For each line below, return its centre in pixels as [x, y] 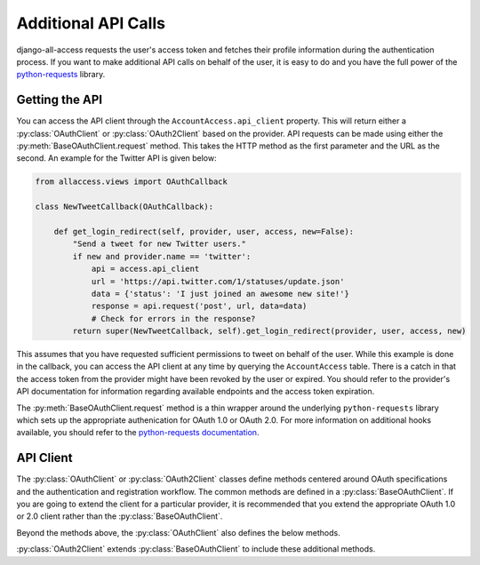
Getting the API [59, 100]
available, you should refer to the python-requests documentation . [138, 433]
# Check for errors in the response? [173, 318]
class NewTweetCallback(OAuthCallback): [124, 207]
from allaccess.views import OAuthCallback [132, 182]
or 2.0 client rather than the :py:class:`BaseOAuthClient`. [120, 516]
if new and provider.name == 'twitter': [162, 256]
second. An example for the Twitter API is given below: [116, 158]
